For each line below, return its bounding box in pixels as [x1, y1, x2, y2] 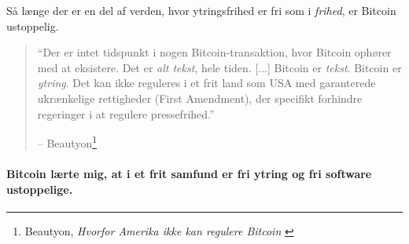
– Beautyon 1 [37, 133, 98, 151]
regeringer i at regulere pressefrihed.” [37, 105, 215, 122]
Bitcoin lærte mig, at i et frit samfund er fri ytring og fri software [6, 166, 372, 181]
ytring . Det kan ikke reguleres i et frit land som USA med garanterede [37, 75, 376, 91]
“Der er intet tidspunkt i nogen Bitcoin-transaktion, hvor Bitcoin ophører [37, 44, 392, 60]
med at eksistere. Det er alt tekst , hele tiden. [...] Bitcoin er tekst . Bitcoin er [37, 59, 402, 75]
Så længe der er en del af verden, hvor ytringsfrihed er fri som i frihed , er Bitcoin [6, 2, 396, 18]
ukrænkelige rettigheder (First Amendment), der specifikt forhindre [37, 89, 363, 106]
